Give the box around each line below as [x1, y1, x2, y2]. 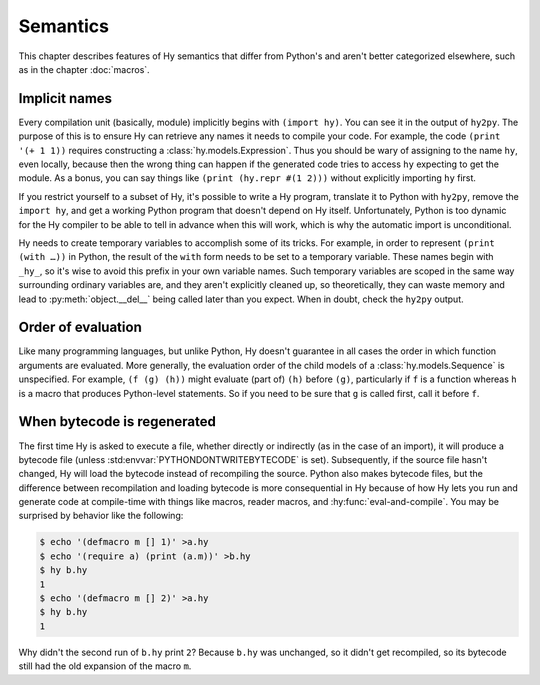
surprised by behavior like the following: [18, 510, 184, 522]
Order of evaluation [18, 319, 142, 336]
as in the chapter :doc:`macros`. [18, 63, 150, 75]
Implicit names [18, 90, 113, 107]
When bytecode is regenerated [18, 413, 217, 430]
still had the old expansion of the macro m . [18, 660, 192, 672]
